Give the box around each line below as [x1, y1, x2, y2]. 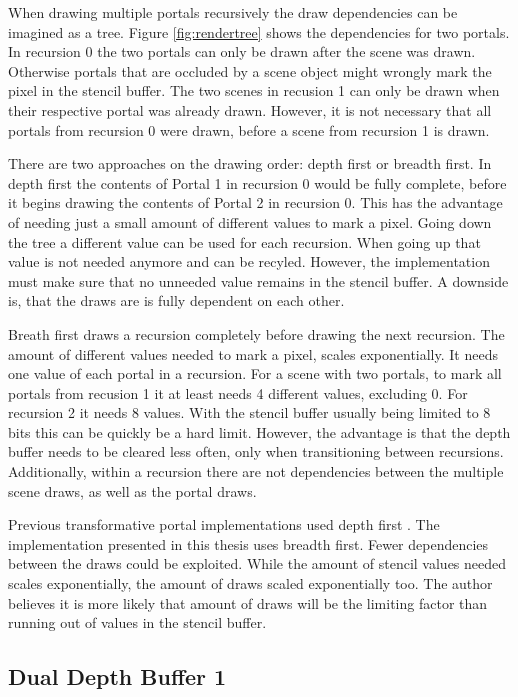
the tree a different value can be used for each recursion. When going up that [8, 231, 481, 252]
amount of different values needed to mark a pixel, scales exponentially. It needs [8, 343, 498, 364]
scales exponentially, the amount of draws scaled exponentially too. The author [8, 573, 493, 594]
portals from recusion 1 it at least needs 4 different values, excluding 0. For [8, 382, 468, 403]
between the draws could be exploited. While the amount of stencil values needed [8, 553, 507, 574]
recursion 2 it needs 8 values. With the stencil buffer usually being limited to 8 [8, 402, 491, 423]
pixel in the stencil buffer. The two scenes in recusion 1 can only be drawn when [8, 80, 500, 101]
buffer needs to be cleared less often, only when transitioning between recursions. [8, 441, 504, 462]
